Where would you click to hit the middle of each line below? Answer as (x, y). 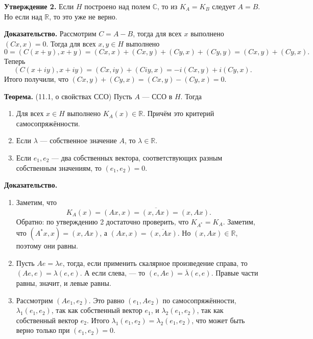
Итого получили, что (36, 78)
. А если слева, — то (113, 273)
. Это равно (106, 300)
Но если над (23, 16)
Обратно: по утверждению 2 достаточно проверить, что (102, 221)
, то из (167, 6)
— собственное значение (78, 140)
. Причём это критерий (179, 113)
